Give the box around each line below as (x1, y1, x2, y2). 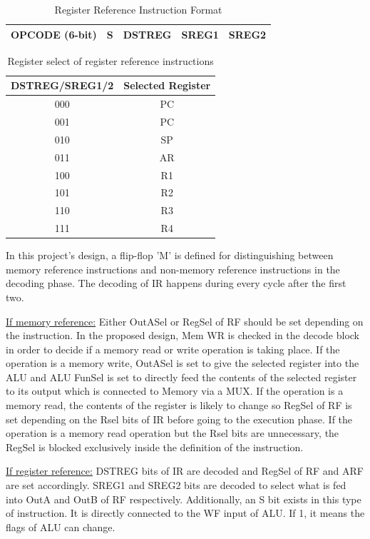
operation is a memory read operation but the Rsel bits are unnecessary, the (6, 425, 339, 440)
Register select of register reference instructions (7, 53, 214, 68)
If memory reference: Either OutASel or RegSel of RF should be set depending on (6, 313, 364, 328)
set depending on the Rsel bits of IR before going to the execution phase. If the (6, 411, 353, 426)
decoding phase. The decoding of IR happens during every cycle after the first (6, 276, 346, 291)
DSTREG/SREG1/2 (11, 78, 114, 93)
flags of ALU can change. (6, 519, 115, 534)
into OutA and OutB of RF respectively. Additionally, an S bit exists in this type (6, 491, 361, 506)
